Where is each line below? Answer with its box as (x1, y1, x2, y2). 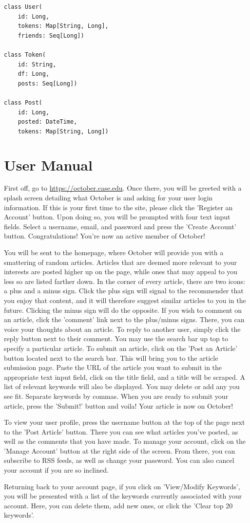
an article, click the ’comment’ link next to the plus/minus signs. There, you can (4, 314, 245, 325)
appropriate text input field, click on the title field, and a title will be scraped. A (4, 371, 245, 382)
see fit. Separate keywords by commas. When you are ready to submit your (4, 391, 229, 401)
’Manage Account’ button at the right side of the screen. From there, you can (4, 445, 235, 456)
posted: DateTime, (18, 118, 77, 126)
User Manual (4, 154, 93, 174)
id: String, (18, 61, 57, 68)
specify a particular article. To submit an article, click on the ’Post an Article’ (4, 343, 237, 353)
